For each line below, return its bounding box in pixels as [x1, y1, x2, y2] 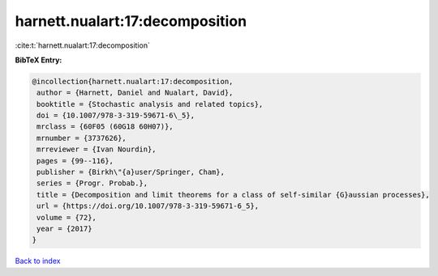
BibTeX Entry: [15, 55, 62, 65]
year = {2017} [36, 224, 92, 233]
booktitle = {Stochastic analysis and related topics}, [36, 100, 264, 108]
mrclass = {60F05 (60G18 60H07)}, [36, 122, 174, 131]
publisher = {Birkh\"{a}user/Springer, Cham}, [36, 168, 225, 177]
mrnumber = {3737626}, [36, 134, 127, 142]
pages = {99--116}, [36, 156, 114, 165]
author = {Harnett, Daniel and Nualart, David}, [36, 88, 234, 97]
